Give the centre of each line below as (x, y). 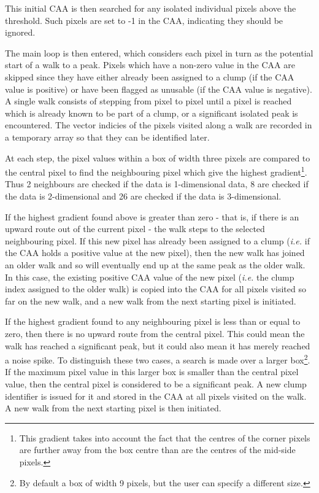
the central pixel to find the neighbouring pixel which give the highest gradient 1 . (156, 171)
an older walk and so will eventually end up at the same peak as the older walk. (155, 264)
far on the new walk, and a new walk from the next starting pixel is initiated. (151, 301)
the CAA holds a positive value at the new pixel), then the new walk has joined (155, 253)
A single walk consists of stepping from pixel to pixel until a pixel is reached (148, 101)
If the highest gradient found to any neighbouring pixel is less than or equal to (153, 321)
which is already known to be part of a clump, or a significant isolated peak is (152, 113)
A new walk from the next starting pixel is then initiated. (113, 408)
